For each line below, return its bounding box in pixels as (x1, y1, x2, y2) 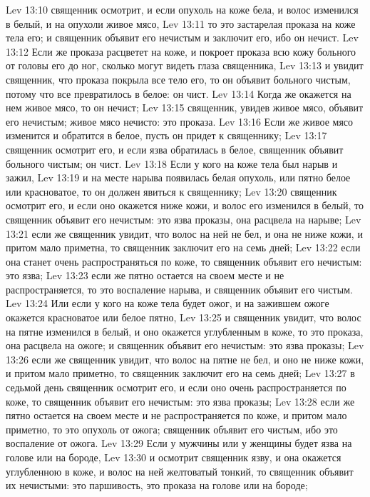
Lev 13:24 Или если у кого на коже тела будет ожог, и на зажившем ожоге (6, 296, 329, 311)
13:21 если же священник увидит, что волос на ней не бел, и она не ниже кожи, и (6, 226, 363, 241)
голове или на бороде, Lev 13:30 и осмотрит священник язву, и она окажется (6, 450, 341, 464)
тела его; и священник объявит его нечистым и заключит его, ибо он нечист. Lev (6, 30, 359, 45)
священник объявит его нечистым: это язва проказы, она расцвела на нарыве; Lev (6, 211, 361, 226)
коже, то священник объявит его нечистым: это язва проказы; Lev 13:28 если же (6, 393, 355, 408)
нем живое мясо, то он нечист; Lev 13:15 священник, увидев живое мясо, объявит (6, 100, 364, 115)
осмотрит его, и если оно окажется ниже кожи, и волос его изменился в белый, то (6, 198, 364, 213)
